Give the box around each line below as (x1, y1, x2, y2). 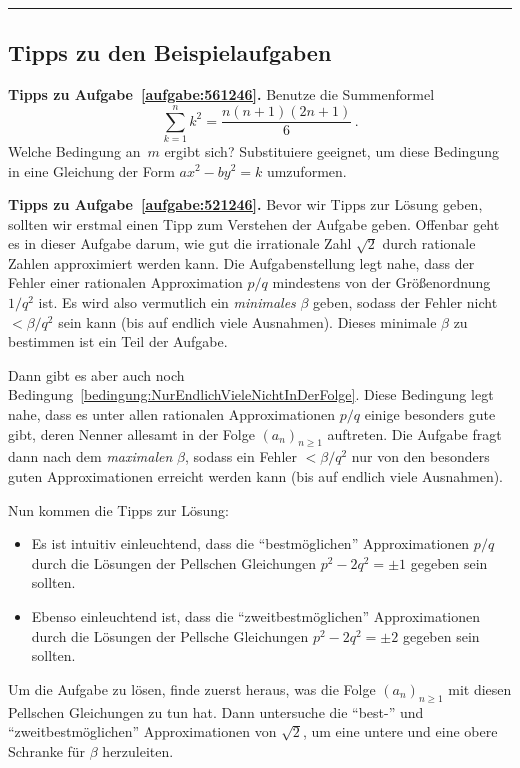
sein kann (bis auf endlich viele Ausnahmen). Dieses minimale (58, 311, 437, 332)
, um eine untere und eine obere (302, 721, 498, 742)
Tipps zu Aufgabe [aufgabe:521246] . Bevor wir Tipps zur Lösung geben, (8, 194, 483, 215)
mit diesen (448, 678, 512, 699)
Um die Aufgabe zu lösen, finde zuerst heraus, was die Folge (8, 678, 376, 699)
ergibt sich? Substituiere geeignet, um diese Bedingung (164, 140, 499, 161)
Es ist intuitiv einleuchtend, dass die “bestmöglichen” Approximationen (31, 533, 470, 554)
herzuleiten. (102, 740, 174, 761)
